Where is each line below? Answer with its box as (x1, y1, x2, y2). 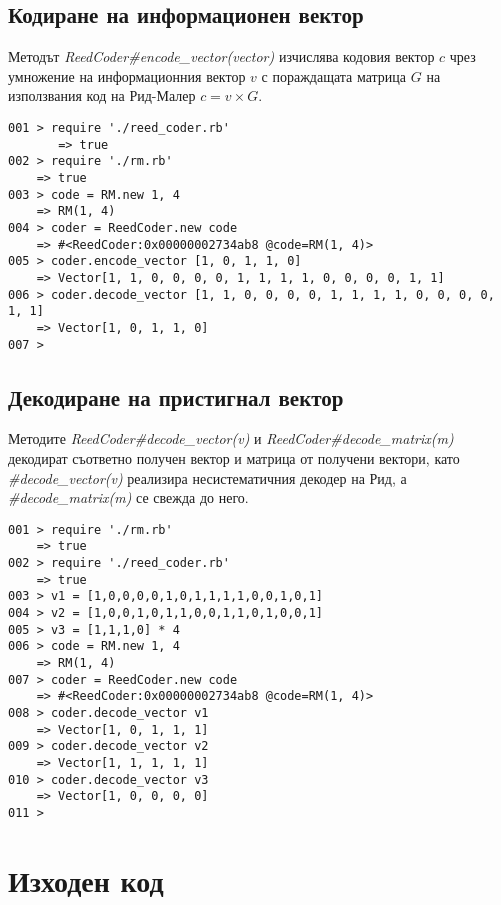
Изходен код (8, 859, 164, 900)
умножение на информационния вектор (8, 65, 246, 86)
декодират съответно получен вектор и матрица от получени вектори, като (8, 447, 460, 468)
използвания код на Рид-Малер (8, 85, 196, 106)
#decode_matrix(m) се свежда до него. (8, 487, 249, 508)
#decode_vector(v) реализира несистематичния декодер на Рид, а (8, 467, 407, 488)
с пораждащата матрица (261, 65, 407, 86)
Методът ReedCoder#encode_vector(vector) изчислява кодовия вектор (8, 46, 435, 67)
